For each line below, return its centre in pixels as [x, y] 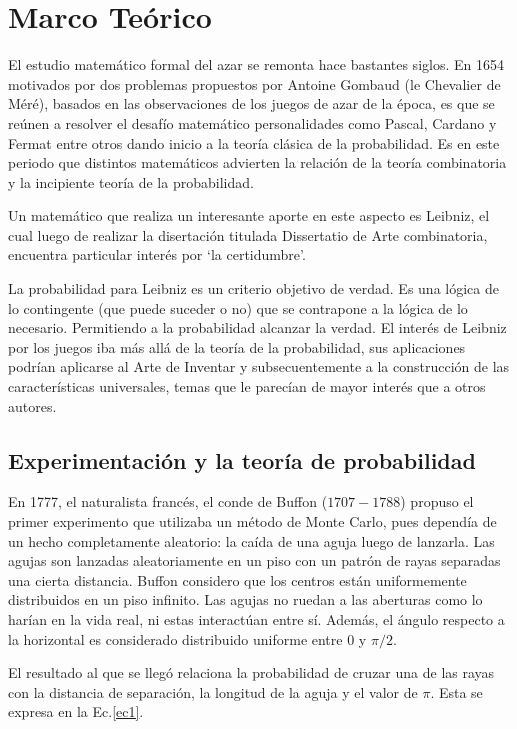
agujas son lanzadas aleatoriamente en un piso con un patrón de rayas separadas [254, 560]
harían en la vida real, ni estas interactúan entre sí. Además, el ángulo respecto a [256, 618]
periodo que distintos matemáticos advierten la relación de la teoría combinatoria [257, 162]
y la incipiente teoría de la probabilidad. [131, 181]
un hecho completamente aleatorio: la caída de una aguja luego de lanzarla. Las [251, 540]
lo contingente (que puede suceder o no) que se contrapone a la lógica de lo [238, 307]
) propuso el [437, 501]
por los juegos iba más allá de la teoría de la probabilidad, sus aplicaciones [237, 346]
